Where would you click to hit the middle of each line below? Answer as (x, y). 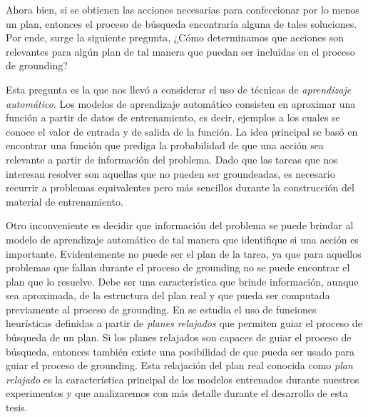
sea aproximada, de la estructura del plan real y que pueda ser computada (168, 295)
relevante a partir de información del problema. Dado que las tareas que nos (172, 159)
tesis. (17, 407)
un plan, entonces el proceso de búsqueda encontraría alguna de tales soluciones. (182, 23)
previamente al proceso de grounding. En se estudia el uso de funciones (161, 309)
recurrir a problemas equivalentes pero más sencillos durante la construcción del (180, 187)
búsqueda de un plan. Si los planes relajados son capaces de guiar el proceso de (179, 337)
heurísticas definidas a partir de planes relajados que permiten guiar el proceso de (184, 323)
